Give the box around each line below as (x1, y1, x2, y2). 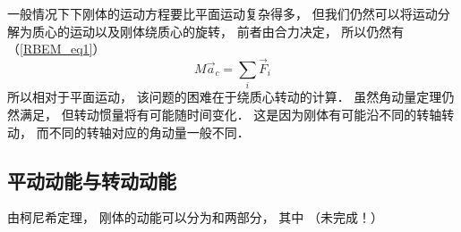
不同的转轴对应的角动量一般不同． (48, 122, 250, 141)
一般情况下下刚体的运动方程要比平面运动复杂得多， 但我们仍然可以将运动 (7, 4, 438, 22)
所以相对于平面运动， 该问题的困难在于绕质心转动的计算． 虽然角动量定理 (7, 87, 442, 106)
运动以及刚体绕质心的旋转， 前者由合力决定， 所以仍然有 (69, 21, 405, 40)
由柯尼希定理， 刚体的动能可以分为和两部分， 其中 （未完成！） (7, 208, 383, 227)
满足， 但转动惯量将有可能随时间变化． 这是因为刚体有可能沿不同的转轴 (19, 104, 442, 123)
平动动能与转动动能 (7, 166, 176, 194)
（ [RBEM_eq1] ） (7, 39, 106, 58)
